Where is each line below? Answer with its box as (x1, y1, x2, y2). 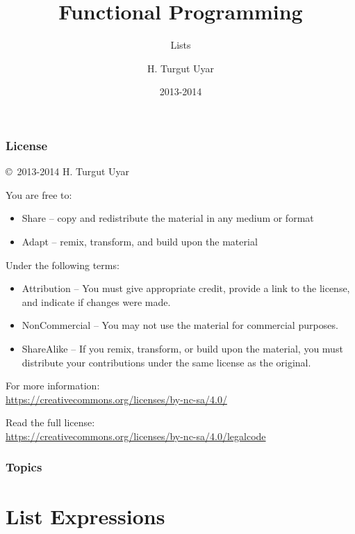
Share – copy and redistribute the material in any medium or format (22, 211, 314, 225)
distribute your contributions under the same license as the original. (22, 355, 311, 369)
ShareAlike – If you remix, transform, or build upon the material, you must (22, 341, 343, 355)
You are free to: (6, 187, 72, 202)
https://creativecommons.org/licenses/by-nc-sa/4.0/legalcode (6, 428, 266, 443)
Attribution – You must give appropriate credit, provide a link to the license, (22, 281, 350, 296)
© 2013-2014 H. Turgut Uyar (6, 164, 130, 179)
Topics (6, 458, 42, 476)
